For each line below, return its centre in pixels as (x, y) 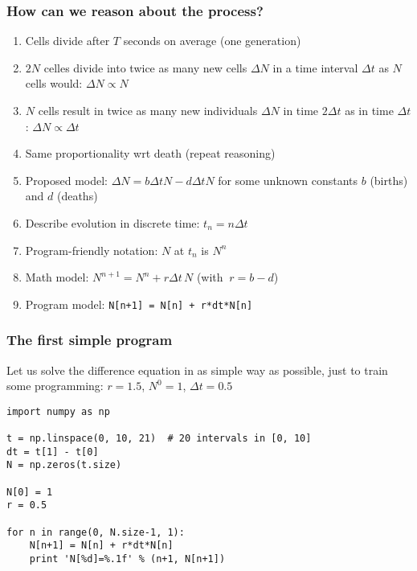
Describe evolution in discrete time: (112, 222)
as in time (369, 110)
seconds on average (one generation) (212, 41)
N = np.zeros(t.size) (64, 465)
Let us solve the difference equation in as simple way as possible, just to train (197, 370)
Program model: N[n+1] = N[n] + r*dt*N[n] (139, 304)
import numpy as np (58, 411)
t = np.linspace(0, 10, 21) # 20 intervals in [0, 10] (159, 439)
